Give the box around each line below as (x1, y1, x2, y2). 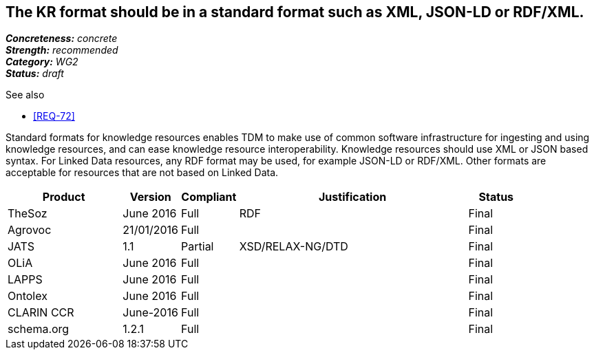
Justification (319, 190, 387, 204)
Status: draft (6, 67, 64, 80)
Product (42, 190, 85, 204)
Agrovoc (8, 223, 52, 237)
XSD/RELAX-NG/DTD (239, 239, 348, 254)
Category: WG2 (6, 56, 78, 68)
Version (129, 190, 171, 204)
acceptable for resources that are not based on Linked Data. (6, 166, 279, 179)
